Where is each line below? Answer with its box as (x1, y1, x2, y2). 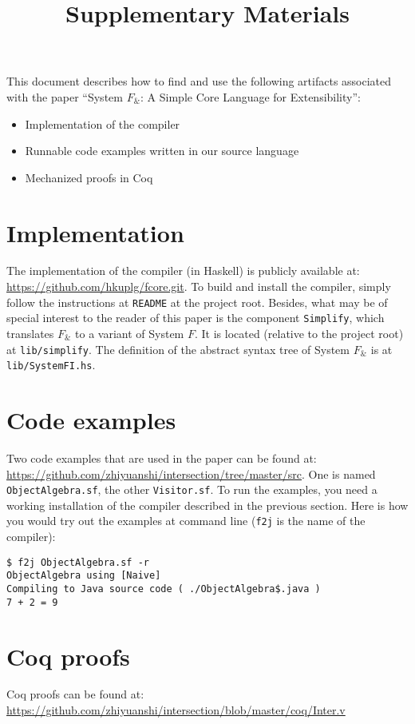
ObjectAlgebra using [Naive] (6, 570, 161, 582)
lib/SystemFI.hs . (6, 356, 96, 373)
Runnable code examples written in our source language (25, 142, 299, 159)
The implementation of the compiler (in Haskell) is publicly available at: (6, 262, 360, 279)
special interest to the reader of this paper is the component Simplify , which (6, 309, 385, 326)
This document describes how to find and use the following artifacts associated (6, 73, 392, 90)
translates (6, 324, 54, 341)
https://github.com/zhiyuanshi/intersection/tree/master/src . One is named (6, 465, 376, 482)
